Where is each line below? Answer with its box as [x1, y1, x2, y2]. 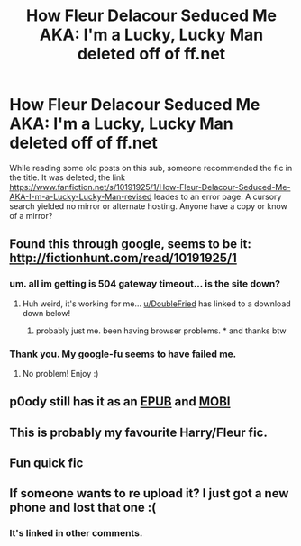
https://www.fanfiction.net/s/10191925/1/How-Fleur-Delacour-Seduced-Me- [9, 181, 291, 192]
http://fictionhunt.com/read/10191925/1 [9, 250, 237, 266]
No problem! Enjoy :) [22, 368, 99, 378]
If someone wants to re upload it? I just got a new [9, 486, 289, 501]
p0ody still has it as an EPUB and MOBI [9, 394, 232, 410]
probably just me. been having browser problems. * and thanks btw [35, 325, 287, 336]
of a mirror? [9, 210, 53, 221]
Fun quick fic [9, 456, 84, 471]
